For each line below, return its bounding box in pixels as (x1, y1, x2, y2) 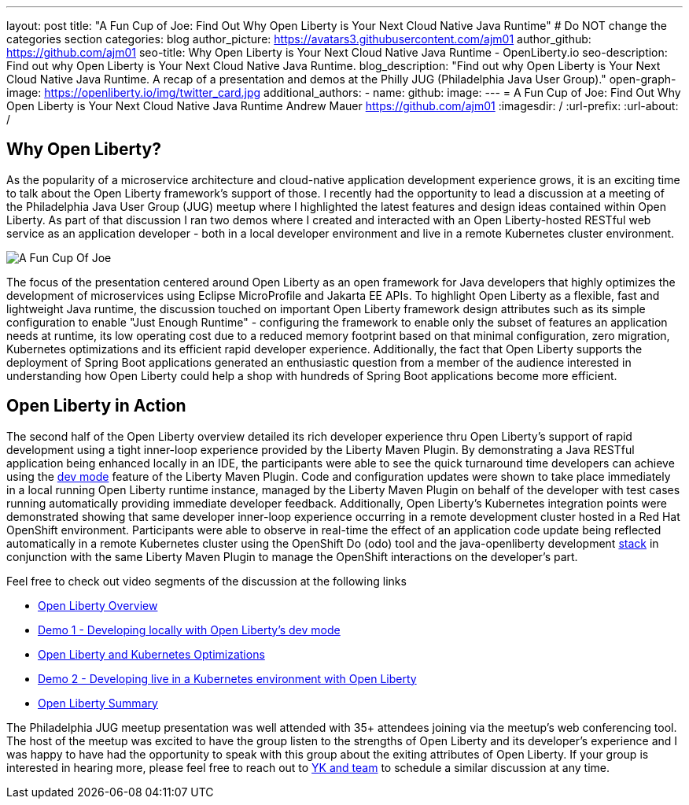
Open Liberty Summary (38, 696, 158, 710)
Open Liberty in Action (6, 396, 186, 416)
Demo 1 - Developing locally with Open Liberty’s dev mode (38, 622, 341, 637)
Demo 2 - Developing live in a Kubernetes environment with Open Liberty (38, 671, 417, 685)
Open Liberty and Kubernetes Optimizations (38, 647, 265, 661)
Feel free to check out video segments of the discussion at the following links (6, 574, 407, 588)
